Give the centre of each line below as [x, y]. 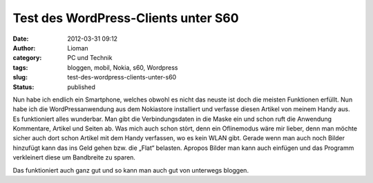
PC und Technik [90, 58]
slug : [20, 77]
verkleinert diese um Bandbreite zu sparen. [74, 157]
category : [27, 58]
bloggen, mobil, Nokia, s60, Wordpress [123, 67]
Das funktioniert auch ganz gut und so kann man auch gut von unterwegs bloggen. [131, 170]
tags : [20, 67]
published [82, 87]
